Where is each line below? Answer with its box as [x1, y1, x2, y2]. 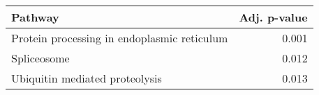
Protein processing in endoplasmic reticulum [11, 30, 228, 46]
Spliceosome [11, 50, 70, 66]
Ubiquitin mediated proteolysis [11, 70, 162, 86]
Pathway [11, 9, 59, 25]
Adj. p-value [239, 9, 308, 25]
